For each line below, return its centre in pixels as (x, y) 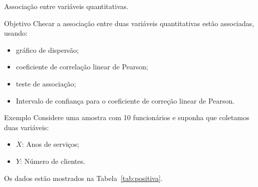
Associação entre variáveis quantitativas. (66, 6)
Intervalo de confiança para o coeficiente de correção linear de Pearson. (125, 100)
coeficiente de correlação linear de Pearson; (82, 67)
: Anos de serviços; (51, 144)
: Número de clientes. (53, 161)
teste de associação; (46, 83)
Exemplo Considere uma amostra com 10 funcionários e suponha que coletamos (127, 117)
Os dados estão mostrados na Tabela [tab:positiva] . (83, 178)
